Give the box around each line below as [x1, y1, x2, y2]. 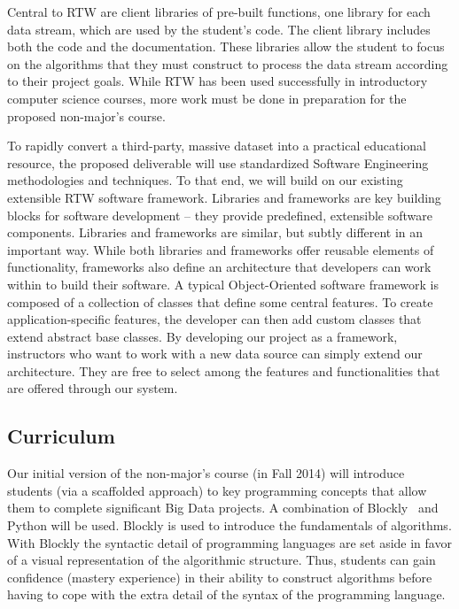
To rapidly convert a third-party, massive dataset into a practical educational [7, 136, 426, 155]
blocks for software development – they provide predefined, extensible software [7, 205, 432, 224]
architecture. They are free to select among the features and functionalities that [7, 361, 440, 380]
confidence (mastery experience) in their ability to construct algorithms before [7, 567, 432, 586]
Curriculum [7, 422, 115, 450]
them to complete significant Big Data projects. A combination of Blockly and [7, 498, 439, 517]
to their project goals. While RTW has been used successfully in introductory [7, 72, 428, 90]
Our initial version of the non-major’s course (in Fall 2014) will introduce [7, 464, 405, 482]
